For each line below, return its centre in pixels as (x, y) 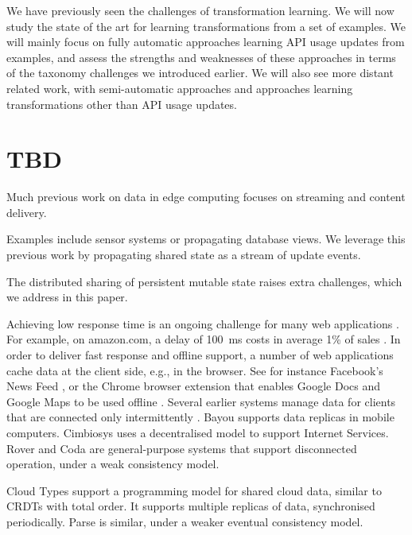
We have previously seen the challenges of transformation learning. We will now (200, 10)
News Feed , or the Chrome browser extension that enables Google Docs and (193, 386)
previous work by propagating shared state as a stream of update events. (184, 255)
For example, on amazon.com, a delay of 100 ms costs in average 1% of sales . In (204, 339)
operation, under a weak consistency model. (113, 464)
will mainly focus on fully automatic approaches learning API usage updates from (206, 42)
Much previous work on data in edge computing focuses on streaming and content (206, 197)
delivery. (27, 212)
